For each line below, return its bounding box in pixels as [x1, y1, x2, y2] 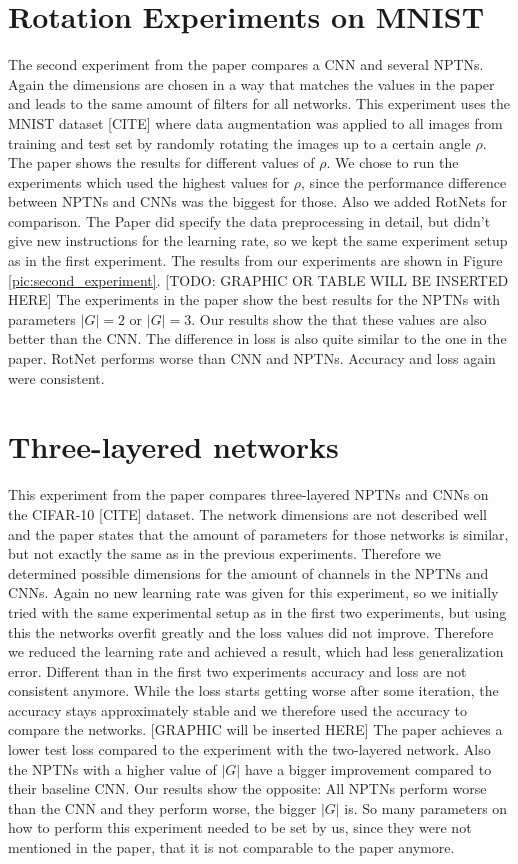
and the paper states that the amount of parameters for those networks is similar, [8, 523, 509, 544]
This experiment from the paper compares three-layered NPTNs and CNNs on [8, 484, 489, 505]
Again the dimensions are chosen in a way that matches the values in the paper [8, 73, 495, 94]
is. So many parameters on [344, 797, 508, 818]
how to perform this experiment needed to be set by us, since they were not [8, 817, 472, 838]
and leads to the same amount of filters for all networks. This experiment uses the [8, 93, 510, 114]
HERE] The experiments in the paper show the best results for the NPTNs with [8, 289, 501, 310]
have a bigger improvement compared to [244, 758, 492, 779]
